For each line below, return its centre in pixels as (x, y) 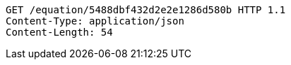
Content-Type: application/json (95, 21)
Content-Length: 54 (59, 32)
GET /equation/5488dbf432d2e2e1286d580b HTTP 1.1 (146, 10)
